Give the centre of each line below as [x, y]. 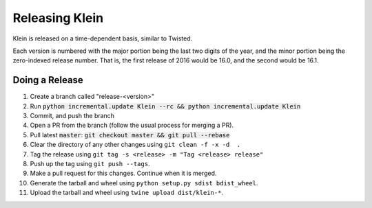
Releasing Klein [58, 18]
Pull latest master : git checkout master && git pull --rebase [130, 135]
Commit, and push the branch [72, 116]
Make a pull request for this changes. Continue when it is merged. [123, 173]
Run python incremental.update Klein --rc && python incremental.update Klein [165, 106]
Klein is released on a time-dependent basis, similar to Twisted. [103, 38]
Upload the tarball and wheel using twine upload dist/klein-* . [127, 193]
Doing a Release [48, 80]
